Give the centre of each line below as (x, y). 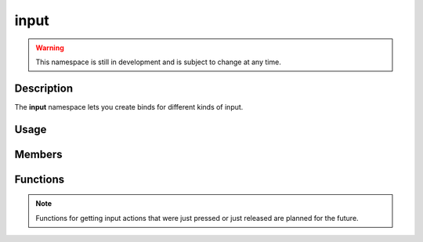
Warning (50, 48)
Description (44, 88)
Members (38, 154)
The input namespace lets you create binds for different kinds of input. (129, 107)
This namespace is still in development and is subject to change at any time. (158, 62)
